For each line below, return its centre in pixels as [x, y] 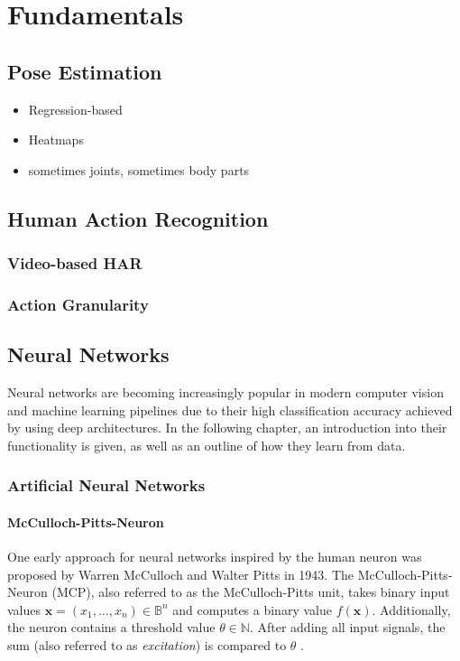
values [24, 609]
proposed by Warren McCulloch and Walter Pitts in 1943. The [180, 574]
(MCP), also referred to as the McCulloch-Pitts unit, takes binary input [251, 592]
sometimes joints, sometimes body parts [139, 169]
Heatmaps [56, 140]
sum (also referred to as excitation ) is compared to [147, 645]
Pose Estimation [85, 71]
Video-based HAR [75, 263]
